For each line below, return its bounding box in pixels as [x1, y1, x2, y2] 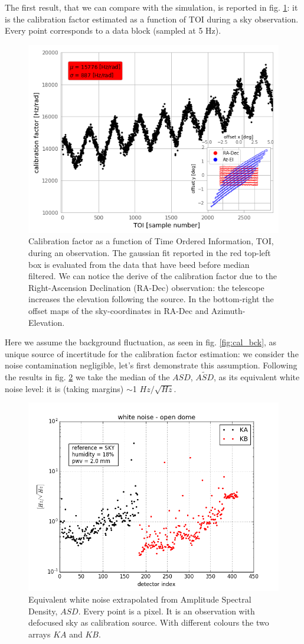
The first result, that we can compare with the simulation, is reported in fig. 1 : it [5, 1, 298, 13]
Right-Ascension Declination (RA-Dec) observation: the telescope [28, 281, 264, 293]
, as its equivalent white [214, 371, 300, 383]
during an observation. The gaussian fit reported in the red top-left [28, 246, 271, 258]
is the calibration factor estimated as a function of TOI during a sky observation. [5, 12, 299, 25]
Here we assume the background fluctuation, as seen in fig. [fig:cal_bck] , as [5, 336, 277, 348]
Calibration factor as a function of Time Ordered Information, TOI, [28, 235, 274, 247]
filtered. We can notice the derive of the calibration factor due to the [28, 270, 277, 282]
